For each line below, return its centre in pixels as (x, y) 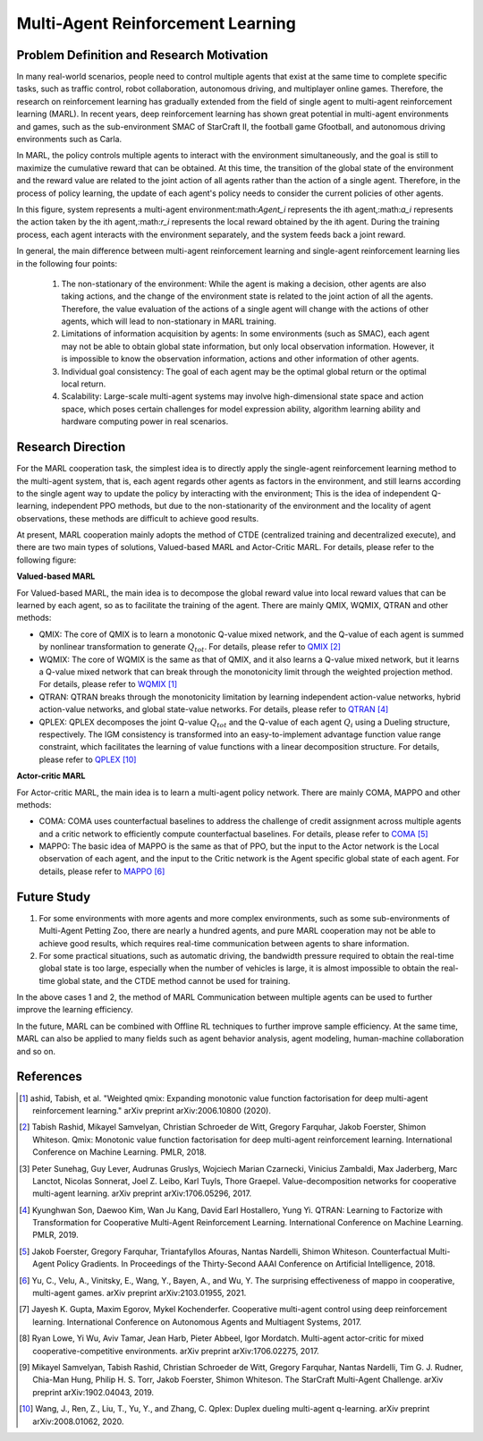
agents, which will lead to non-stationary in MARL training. (169, 321)
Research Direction (71, 447)
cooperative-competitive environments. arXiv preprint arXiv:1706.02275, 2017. (176, 1351)
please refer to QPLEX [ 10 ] (88, 759)
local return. (84, 384)
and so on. (36, 1051)
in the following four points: (67, 263)
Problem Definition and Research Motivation (142, 55)
